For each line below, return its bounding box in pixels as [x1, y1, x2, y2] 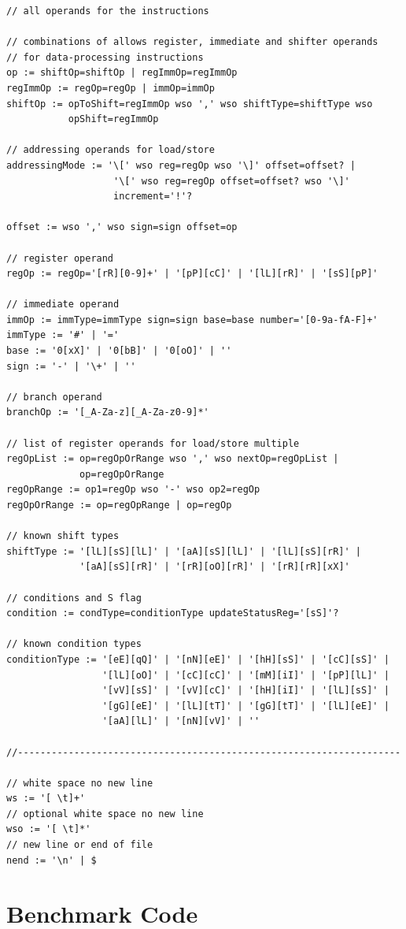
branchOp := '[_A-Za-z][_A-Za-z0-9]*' [6, 407, 209, 418]
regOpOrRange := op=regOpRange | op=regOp [6, 500, 232, 511]
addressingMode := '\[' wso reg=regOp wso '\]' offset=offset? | [6, 159, 356, 171]
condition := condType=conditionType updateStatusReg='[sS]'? [6, 608, 339, 619]
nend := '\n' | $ [6, 854, 97, 866]
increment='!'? [113, 191, 193, 203]
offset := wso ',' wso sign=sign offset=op [6, 221, 238, 233]
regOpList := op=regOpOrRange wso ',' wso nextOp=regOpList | [6, 453, 339, 465]
